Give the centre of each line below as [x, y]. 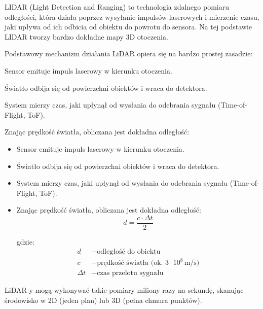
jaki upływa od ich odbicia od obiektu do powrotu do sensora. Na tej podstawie [128, 27]
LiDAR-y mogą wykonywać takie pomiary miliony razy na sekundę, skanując [124, 290]
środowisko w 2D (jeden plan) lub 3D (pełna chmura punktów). [103, 300]
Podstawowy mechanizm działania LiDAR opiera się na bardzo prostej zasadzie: [129, 54]
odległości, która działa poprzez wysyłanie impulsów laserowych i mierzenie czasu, [132, 16]
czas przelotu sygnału [130, 273]
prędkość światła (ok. [130, 263]
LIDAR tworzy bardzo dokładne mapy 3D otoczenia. [86, 36]
